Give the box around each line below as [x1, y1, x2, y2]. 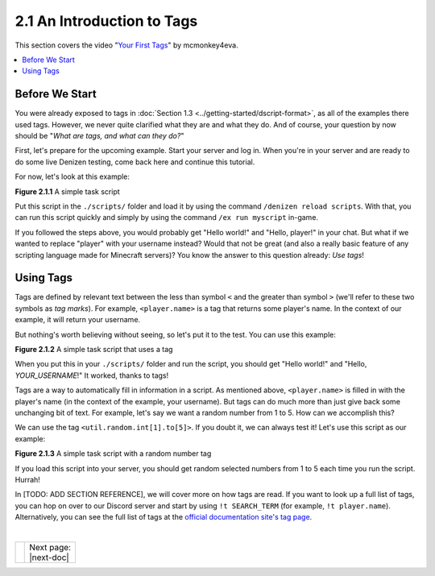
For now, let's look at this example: [14, 172, 130, 181]
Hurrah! [14, 474, 40, 484]
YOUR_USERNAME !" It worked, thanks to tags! [14, 371, 169, 380]
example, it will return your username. [14, 315, 141, 325]
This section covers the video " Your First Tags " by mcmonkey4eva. [14, 40, 238, 50]
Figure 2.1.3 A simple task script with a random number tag [14, 449, 212, 458]
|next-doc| [29, 552, 70, 563]
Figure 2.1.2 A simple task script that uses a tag [14, 345, 173, 354]
